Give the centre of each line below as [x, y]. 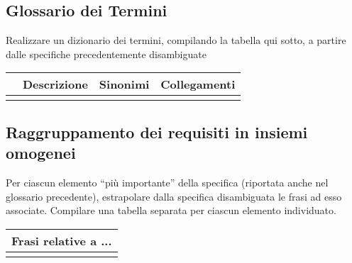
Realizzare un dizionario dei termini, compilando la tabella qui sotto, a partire [176, 40]
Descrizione [55, 84]
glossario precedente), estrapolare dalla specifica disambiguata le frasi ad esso [174, 196]
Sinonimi [124, 84]
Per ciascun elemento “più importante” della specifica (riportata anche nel [167, 182]
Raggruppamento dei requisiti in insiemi [157, 131]
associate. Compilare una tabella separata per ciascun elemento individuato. [171, 210]
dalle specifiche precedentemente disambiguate [106, 54]
